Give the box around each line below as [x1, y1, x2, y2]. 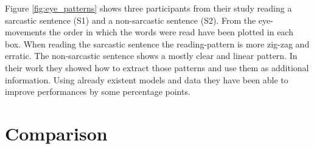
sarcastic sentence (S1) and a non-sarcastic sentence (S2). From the [5, 13, 256, 26]
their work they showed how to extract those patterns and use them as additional [5, 61, 309, 74]
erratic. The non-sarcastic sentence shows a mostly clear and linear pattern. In [5, 49, 298, 62]
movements [5, 26, 46, 38]
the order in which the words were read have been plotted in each [49, 26, 293, 38]
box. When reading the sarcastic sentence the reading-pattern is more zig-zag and [5, 37, 310, 50]
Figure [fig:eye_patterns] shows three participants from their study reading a [5, 2, 292, 14]
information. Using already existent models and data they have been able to [5, 73, 288, 86]
